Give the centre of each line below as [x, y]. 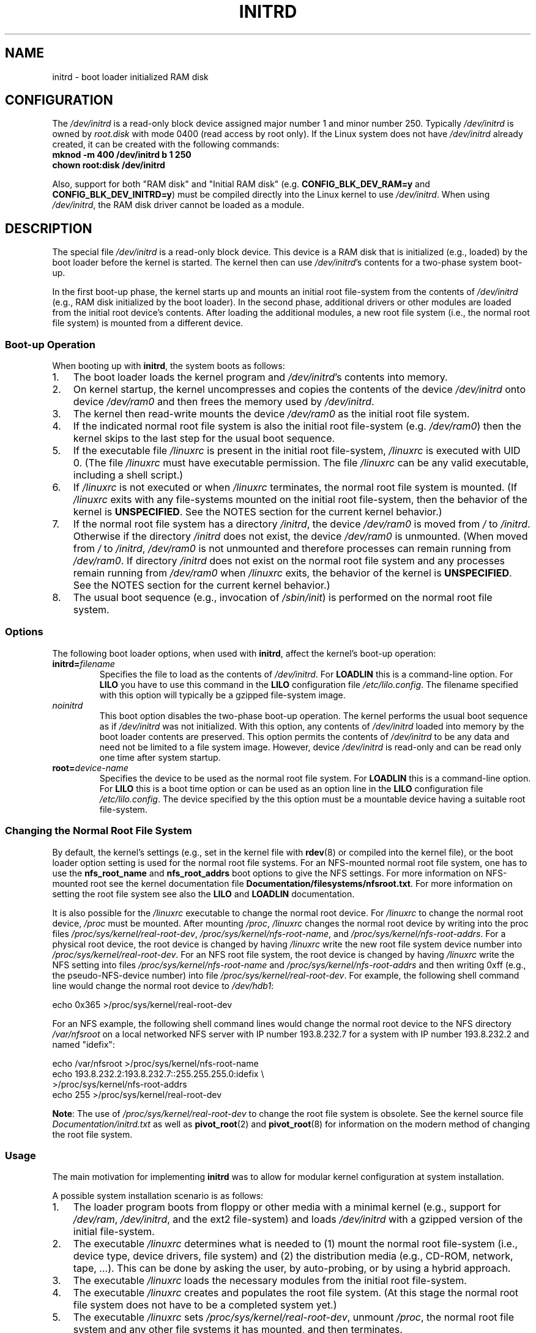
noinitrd [68, 705]
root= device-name [90, 767]
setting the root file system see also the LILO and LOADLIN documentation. [203, 894]
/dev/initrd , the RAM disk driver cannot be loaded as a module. [178, 205]
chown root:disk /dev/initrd [109, 165]
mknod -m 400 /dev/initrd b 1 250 [122, 155]
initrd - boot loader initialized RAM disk [130, 77]
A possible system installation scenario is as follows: [158, 1196]
